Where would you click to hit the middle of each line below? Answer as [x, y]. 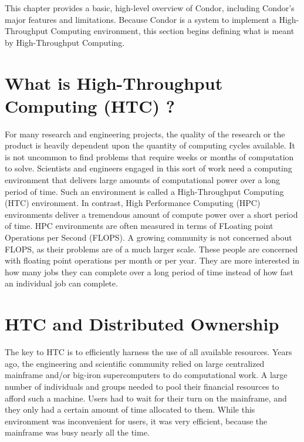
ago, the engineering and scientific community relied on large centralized [135, 363]
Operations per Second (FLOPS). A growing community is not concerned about [148, 237]
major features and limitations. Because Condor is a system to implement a [141, 19]
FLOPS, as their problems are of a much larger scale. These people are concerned [151, 249]
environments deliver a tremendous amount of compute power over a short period [151, 214]
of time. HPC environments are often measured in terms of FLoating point [139, 226]
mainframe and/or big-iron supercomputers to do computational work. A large [146, 375]
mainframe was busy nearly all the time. [77, 432]
